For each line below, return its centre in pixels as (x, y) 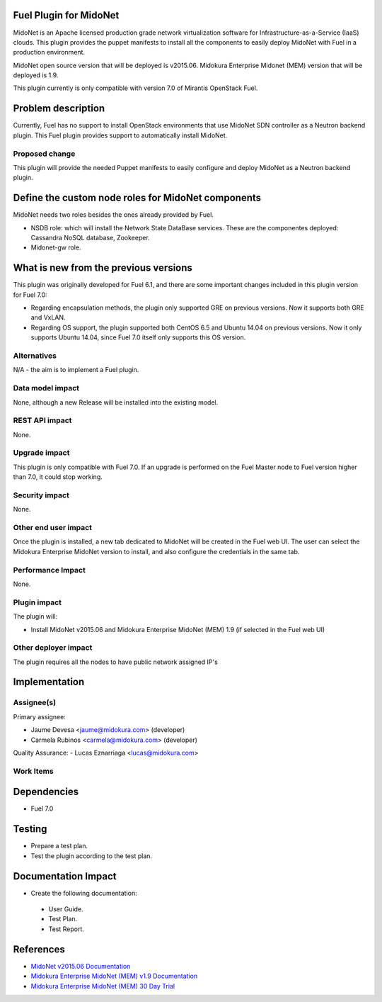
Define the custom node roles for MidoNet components (137, 198)
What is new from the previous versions (103, 268)
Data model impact (46, 388)
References (39, 949)
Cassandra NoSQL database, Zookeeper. (90, 237)
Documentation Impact (65, 876)
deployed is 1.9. (36, 75)
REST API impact (42, 420)
